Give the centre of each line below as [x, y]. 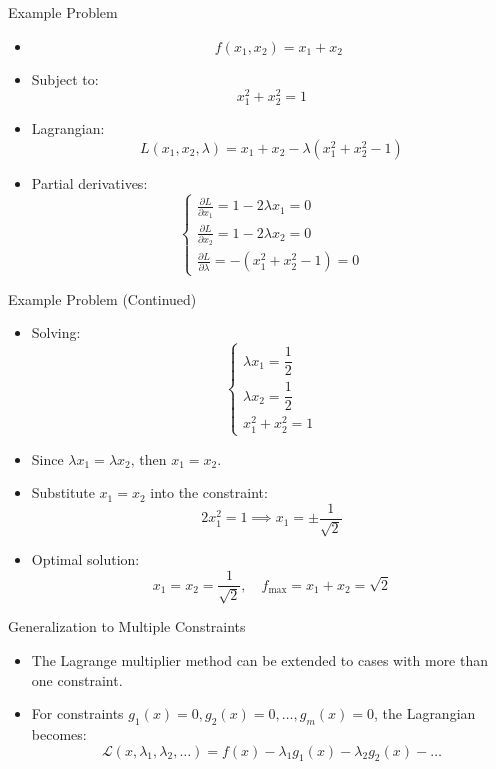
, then [148, 458]
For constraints [77, 713]
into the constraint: [209, 492]
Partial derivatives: [89, 183]
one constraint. [77, 679]
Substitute [63, 492]
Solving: [56, 332]
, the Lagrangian [424, 713]
